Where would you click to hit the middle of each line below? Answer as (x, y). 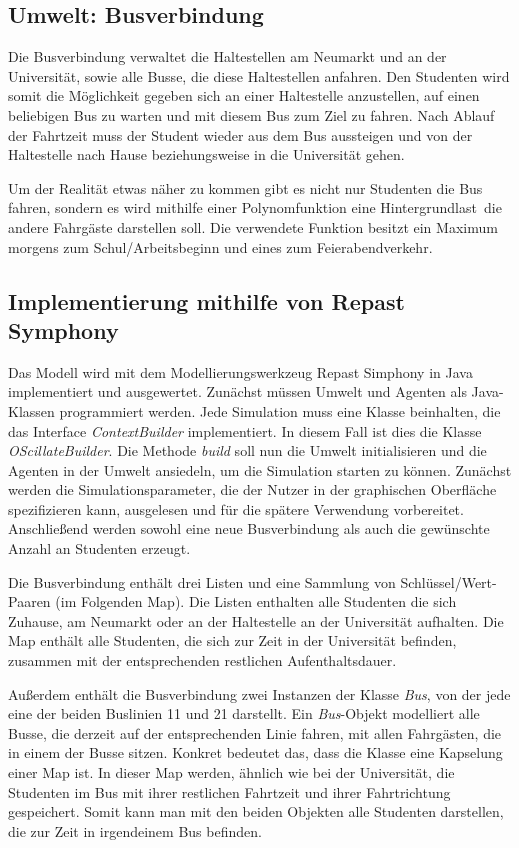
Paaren (29, 601)
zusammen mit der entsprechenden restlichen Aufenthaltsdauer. (202, 660)
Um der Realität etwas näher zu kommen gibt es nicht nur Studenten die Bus (245, 187)
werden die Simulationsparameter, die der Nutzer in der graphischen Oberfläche (252, 489)
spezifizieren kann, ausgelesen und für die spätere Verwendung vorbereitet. (236, 508)
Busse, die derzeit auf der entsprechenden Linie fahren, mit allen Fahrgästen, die (255, 732)
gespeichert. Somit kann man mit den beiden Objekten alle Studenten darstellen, (256, 811)
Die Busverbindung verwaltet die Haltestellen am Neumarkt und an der (227, 56)
